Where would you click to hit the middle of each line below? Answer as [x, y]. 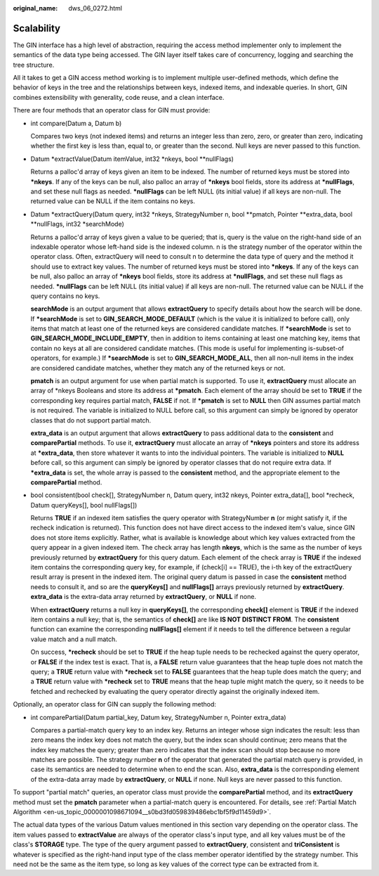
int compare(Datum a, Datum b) [76, 123]
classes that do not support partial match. [91, 420]
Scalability [37, 28]
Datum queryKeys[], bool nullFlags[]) [84, 505]
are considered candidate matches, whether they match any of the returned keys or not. [158, 368]
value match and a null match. [74, 639]
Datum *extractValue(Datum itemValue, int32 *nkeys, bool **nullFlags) [132, 159]
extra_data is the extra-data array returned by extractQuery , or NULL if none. [143, 597]
